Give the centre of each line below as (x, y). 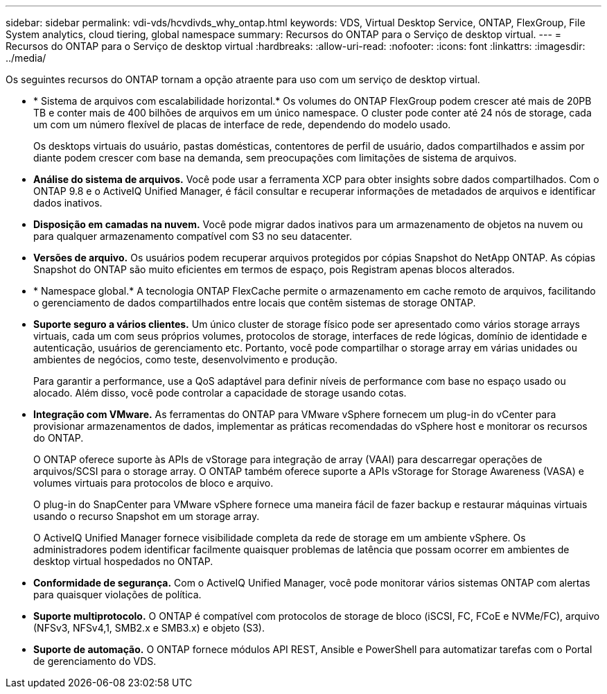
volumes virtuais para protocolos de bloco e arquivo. (153, 483)
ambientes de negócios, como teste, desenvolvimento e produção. (186, 359)
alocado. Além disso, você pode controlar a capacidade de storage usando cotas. (220, 393)
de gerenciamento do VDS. (95, 661)
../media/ (26, 58)
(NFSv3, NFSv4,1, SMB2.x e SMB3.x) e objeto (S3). (149, 628)
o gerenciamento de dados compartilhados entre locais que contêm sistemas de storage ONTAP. (255, 303)
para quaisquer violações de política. (117, 595)
